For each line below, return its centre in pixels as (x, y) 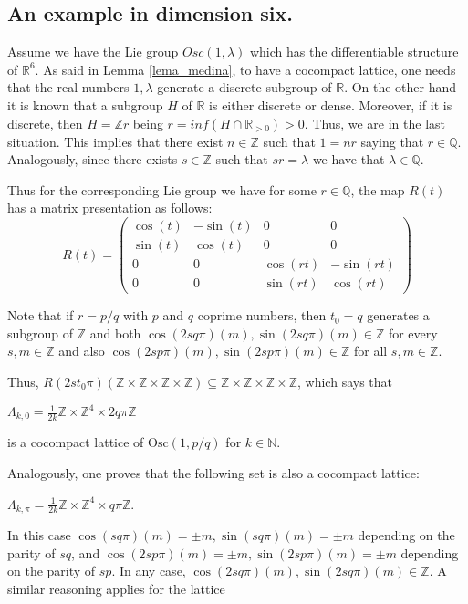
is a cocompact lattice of (76, 442)
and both (115, 333)
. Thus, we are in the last (375, 123)
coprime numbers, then (262, 315)
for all (370, 351)
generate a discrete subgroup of (244, 87)
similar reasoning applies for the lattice (116, 588)
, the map (378, 189)
